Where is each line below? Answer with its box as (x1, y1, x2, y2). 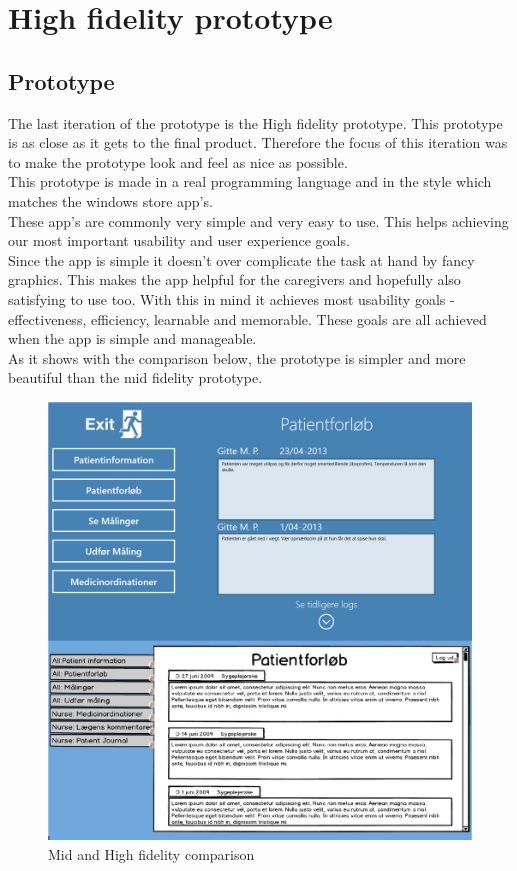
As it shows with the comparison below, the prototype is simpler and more (8, 347, 466, 368)
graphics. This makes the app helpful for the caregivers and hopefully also (8, 269, 461, 290)
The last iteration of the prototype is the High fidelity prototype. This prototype (8, 112, 503, 133)
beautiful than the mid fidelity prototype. (8, 367, 263, 388)
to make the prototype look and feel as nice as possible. (8, 151, 348, 172)
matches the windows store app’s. (8, 190, 213, 211)
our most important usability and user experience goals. (8, 230, 350, 251)
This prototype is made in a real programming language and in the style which (8, 171, 492, 192)
